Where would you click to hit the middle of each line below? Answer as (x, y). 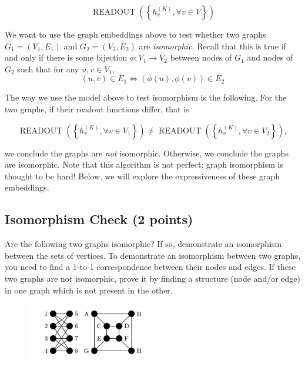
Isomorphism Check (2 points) (99, 219)
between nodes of (201, 57)
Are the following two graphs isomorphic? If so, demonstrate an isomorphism (143, 244)
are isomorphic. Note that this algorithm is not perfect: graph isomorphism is (144, 164)
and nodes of (270, 57)
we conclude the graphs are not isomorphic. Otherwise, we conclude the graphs (147, 153)
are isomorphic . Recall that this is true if (212, 46)
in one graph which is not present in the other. (89, 290)
